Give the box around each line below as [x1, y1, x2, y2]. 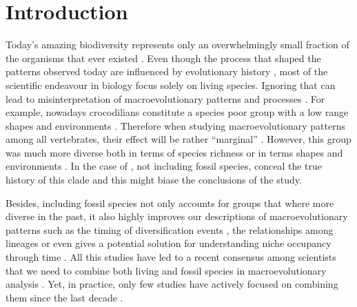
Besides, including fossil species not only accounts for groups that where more [6, 195, 334, 210]
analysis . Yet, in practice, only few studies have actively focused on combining [6, 277, 338, 291]
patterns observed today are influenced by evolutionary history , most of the [6, 64, 328, 79]
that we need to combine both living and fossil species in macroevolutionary [6, 263, 327, 277]
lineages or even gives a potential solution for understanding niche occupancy [6, 236, 331, 250]
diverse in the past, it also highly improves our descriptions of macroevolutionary [6, 209, 348, 224]
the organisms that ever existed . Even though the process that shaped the [6, 50, 321, 65]
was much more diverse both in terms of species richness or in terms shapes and [6, 145, 343, 159]
